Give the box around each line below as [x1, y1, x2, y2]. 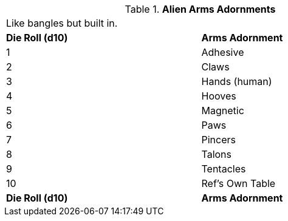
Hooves [201, 90, 236, 102]
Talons [201, 148, 232, 160]
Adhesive [201, 46, 244, 58]
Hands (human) [201, 75, 272, 87]
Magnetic [201, 104, 244, 117]
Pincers [201, 134, 236, 146]
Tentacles [201, 163, 246, 175]
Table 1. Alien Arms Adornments [125, 3, 276, 15]
